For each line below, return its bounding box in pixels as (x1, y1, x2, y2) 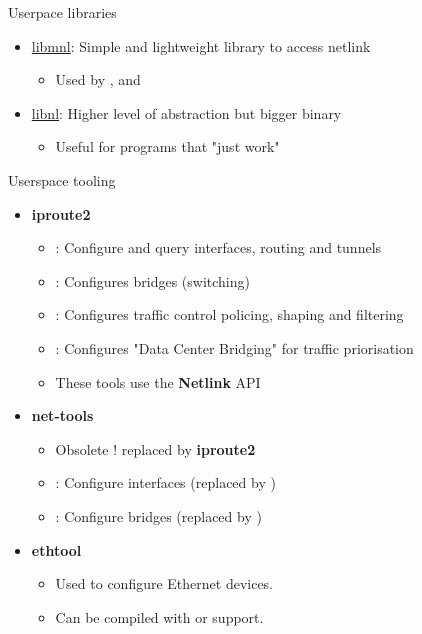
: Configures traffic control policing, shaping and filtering (55, 304, 404, 325)
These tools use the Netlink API (55, 371, 261, 392)
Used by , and (55, 69, 141, 90)
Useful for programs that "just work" (55, 136, 280, 157)
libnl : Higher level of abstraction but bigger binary (31, 102, 342, 123)
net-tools (31, 405, 94, 426)
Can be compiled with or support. (55, 606, 264, 627)
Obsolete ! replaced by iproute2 (55, 438, 256, 459)
